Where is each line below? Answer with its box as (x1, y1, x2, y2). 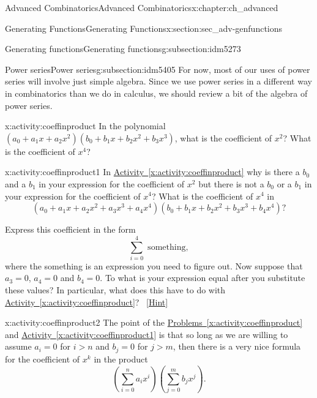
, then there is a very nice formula (173, 340, 301, 353)
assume (5, 340, 32, 353)
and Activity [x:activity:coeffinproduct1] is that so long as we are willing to (5, 328, 288, 340)
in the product (94, 352, 148, 365)
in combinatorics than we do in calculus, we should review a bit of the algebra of (5, 86, 308, 99)
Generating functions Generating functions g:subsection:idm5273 (5, 42, 241, 55)
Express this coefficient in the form (5, 223, 136, 236)
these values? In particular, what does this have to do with (5, 283, 226, 296)
